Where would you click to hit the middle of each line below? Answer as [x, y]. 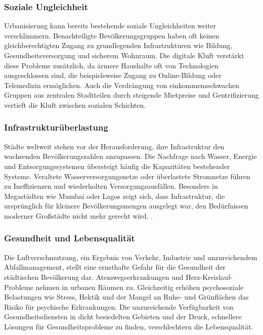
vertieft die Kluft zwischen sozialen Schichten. [75, 104]
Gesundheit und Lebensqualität [70, 238]
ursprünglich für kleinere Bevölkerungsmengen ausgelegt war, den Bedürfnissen [126, 206]
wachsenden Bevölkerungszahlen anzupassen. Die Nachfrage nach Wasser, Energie [130, 156]
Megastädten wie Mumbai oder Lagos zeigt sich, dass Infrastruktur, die [115, 196]
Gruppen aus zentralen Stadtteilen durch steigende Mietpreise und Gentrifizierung [131, 95]
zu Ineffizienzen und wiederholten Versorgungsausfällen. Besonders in [111, 186]
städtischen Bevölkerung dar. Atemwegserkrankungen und [94, 277]
